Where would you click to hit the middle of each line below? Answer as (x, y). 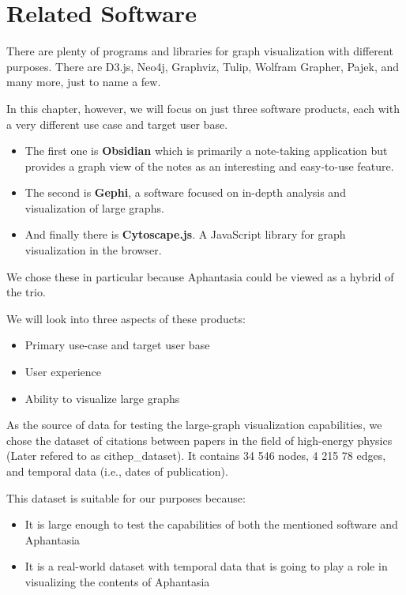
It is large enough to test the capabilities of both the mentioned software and (211, 524)
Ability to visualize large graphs (102, 398)
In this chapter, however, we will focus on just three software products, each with (203, 108)
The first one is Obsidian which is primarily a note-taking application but (206, 151)
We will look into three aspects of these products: (126, 318)
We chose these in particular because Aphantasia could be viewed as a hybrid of (200, 276)
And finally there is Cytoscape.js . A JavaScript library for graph (185, 234)
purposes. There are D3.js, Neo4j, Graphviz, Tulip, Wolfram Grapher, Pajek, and (203, 66)
